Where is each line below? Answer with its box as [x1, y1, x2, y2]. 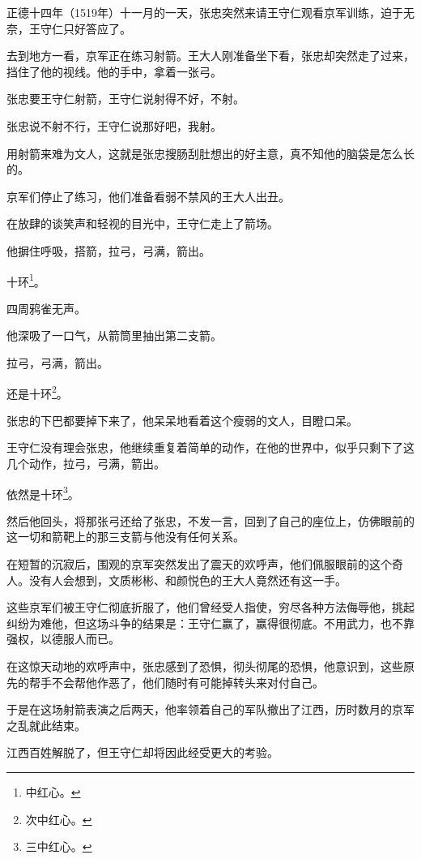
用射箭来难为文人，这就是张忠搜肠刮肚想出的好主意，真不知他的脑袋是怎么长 [6, 144, 415, 161]
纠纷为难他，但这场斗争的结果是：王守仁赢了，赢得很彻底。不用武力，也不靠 [6, 614, 415, 631]
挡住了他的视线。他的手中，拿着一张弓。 [6, 62, 222, 79]
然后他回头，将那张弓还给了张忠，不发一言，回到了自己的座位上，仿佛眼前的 [6, 512, 415, 529]
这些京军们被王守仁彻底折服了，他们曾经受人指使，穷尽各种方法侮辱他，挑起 [6, 599, 415, 616]
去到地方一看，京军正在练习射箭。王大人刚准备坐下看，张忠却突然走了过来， [6, 47, 415, 64]
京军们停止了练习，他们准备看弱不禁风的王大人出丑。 [6, 187, 290, 204]
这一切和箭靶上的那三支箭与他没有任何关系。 [6, 528, 245, 545]
